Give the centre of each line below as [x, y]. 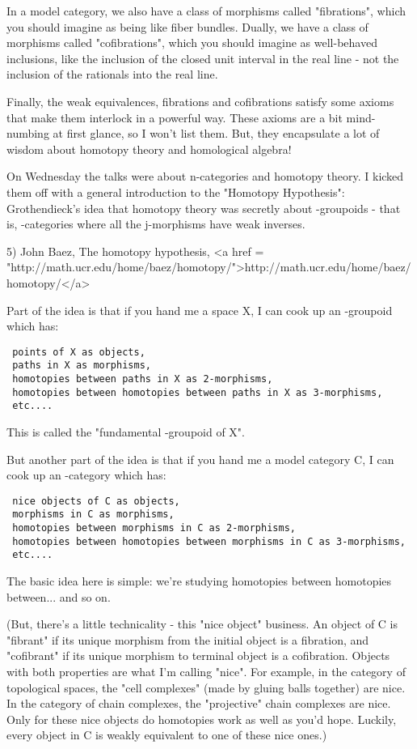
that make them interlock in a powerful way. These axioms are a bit [175, 117]
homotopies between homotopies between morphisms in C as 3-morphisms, [209, 541]
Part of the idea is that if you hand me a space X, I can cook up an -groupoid [200, 310]
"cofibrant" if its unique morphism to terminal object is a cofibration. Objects [198, 655]
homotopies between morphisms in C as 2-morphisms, [154, 528]
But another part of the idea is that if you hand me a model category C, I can [200, 459]
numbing [28, 133]
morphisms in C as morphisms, [93, 515]
